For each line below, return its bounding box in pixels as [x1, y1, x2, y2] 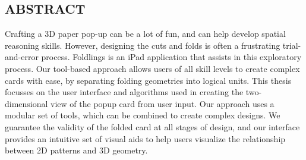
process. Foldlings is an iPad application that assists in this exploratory [41, 51, 302, 63]
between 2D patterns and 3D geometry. [5, 144, 148, 156]
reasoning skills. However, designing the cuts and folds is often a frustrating [5, 39, 280, 51]
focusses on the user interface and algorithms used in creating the [5, 86, 244, 98]
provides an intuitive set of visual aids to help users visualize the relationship [5, 132, 286, 145]
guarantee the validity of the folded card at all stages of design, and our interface [5, 120, 300, 133]
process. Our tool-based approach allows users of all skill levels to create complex [5, 62, 300, 74]
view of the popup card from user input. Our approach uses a [51, 97, 275, 109]
